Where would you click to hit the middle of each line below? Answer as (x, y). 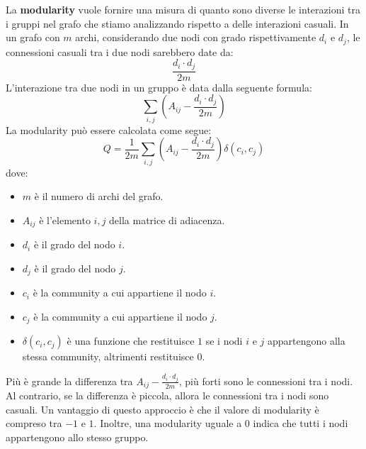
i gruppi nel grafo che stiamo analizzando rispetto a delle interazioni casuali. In (177, 23)
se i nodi (224, 341)
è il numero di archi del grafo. (99, 196)
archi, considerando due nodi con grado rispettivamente (196, 37)
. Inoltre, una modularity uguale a (168, 423)
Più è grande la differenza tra (69, 381)
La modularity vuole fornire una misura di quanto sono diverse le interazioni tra (183, 9)
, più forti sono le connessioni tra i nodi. (266, 381)
